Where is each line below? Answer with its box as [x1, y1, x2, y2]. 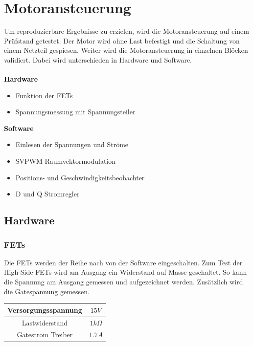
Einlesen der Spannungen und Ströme [15, 139, 129, 150]
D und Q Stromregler [15, 189, 80, 199]
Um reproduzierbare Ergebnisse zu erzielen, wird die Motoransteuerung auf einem [4, 26, 249, 36]
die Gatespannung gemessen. [4, 286, 90, 296]
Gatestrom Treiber [17, 329, 73, 340]
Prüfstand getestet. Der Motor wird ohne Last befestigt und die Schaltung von [4, 35, 240, 45]
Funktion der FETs [15, 90, 73, 100]
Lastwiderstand [22, 317, 68, 327]
